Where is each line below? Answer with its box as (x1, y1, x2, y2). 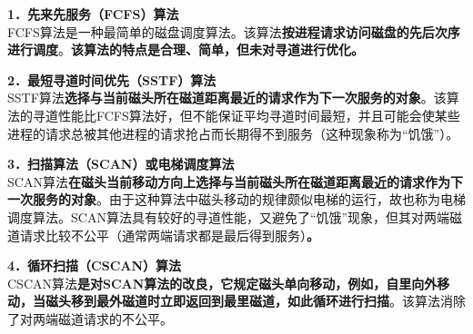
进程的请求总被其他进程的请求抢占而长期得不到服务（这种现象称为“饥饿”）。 (7, 123, 459, 142)
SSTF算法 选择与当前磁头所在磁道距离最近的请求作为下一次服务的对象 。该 (7, 88, 447, 107)
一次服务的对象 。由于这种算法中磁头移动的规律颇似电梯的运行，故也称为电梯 (7, 190, 466, 209)
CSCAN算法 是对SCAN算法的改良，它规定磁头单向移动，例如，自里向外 (7, 273, 438, 292)
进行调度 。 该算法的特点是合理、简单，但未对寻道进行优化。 (7, 40, 364, 59)
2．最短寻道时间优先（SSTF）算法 (7, 70, 216, 89)
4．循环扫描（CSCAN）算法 (7, 256, 182, 275)
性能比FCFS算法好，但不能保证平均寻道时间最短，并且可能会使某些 (57, 105, 460, 124)
